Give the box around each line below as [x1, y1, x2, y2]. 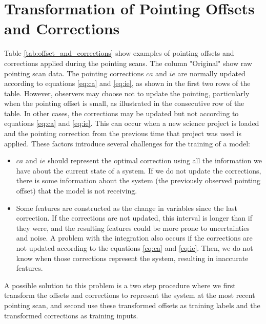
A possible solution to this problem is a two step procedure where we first [4, 279, 236, 290]
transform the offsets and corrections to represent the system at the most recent [4, 290, 255, 300]
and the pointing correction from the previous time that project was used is [4, 128, 241, 139]
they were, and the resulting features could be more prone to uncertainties [16, 222, 250, 233]
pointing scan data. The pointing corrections [4, 68, 144, 78]
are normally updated [177, 68, 245, 78]
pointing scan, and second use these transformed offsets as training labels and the [4, 299, 260, 310]
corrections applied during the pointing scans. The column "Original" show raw [4, 57, 252, 68]
